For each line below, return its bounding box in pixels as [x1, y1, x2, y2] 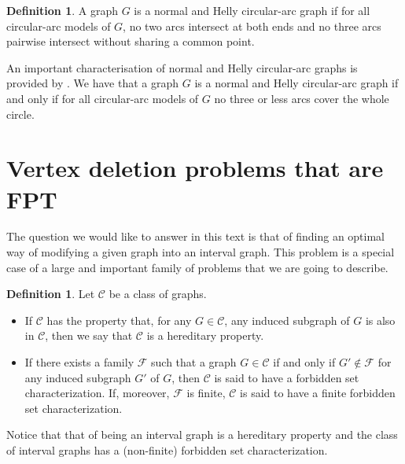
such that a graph [151, 354, 237, 370]
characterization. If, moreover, [24, 385, 170, 401]
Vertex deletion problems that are [6, 152, 384, 184]
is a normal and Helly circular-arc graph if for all [134, 2, 370, 18]
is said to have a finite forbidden [240, 385, 396, 401]
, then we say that [45, 327, 133, 344]
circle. [6, 105, 35, 122]
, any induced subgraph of [224, 311, 350, 328]
